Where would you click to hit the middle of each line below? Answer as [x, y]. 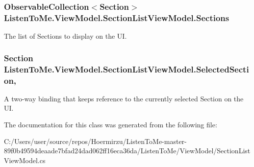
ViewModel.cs [25, 160]
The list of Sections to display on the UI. [65, 36]
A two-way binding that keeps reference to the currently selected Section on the [124, 98]
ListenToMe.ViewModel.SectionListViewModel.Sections [117, 17]
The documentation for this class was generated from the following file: [111, 124]
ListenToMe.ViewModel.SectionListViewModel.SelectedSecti [127, 69]
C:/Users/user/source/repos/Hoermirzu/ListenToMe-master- [95, 141]
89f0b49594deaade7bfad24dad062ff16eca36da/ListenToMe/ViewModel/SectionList [127, 151]
